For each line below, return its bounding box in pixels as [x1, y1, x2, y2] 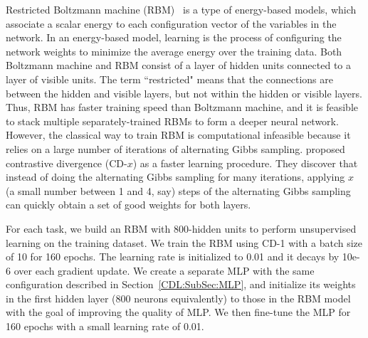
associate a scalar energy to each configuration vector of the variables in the [6, 16, 337, 31]
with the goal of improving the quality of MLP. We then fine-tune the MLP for [6, 305, 351, 319]
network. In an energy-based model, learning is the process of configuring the [6, 30, 342, 45]
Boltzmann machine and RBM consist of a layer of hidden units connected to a [6, 58, 352, 73]
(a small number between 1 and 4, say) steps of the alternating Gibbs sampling [6, 183, 351, 198]
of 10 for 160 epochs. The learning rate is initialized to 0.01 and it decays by [6, 249, 340, 264]
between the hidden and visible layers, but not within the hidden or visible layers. [6, 85, 362, 100]
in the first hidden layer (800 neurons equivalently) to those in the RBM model [6, 290, 351, 305]
